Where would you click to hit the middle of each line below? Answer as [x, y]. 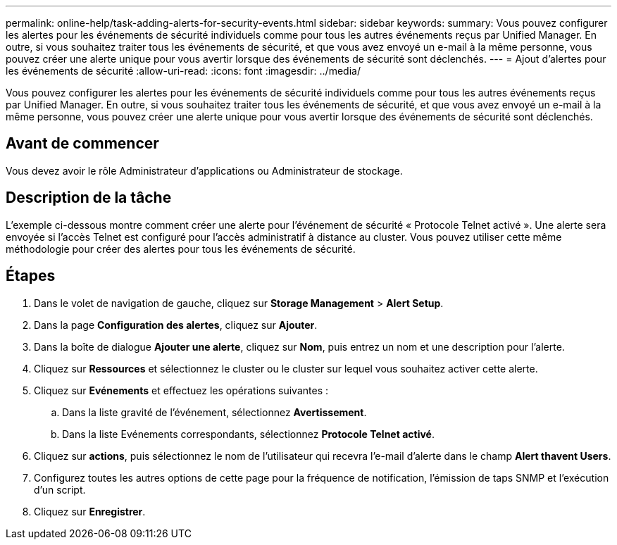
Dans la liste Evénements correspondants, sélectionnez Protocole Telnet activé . [248, 434]
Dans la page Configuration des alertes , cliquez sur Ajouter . [176, 325]
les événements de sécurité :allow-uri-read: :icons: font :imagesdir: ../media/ [183, 71]
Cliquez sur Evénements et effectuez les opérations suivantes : [181, 390]
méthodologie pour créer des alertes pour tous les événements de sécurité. [181, 249]
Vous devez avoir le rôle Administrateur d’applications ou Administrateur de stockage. [204, 170]
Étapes [31, 276]
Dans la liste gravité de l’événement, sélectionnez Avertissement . [214, 412]
